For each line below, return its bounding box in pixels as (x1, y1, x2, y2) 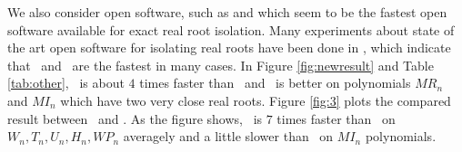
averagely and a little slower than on (123, 127, 334, 146)
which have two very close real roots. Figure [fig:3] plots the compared (60, 90, 451, 109)
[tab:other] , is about (7, 73, 125, 92)
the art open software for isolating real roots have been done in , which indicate (7, 38, 451, 57)
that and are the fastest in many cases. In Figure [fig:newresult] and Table (7, 55, 434, 74)
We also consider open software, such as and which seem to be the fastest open (7, 3, 447, 21)
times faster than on (276, 109, 396, 128)
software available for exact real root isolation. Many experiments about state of (7, 20, 455, 39)
